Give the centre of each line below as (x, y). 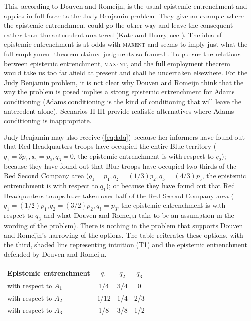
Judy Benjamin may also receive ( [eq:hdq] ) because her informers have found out (124, 136)
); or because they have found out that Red (171, 186)
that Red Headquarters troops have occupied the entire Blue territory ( (110, 146)
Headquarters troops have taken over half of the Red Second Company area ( (119, 195)
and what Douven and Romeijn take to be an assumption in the (139, 215)
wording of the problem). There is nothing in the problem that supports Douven (124, 225)
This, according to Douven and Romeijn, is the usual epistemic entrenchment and (125, 6)
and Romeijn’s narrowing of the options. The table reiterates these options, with (124, 235)
